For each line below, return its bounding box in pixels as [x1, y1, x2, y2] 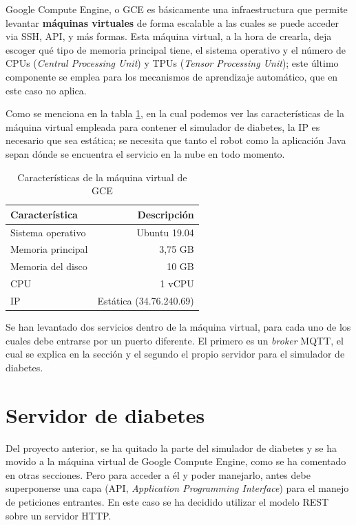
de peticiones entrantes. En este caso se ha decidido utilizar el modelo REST [6, 494, 329, 508]
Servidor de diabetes [6, 400, 205, 429]
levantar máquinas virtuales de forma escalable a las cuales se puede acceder [6, 15, 339, 30]
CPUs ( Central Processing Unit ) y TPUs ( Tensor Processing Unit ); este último [6, 56, 339, 70]
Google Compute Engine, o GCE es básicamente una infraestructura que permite [6, 2, 348, 16]
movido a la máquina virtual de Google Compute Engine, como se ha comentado [6, 454, 346, 469]
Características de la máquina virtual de [17, 169, 187, 184]
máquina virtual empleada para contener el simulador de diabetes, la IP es [6, 119, 320, 134]
